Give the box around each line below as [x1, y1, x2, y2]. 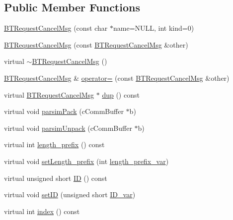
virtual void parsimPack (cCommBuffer [4, 106, 124, 116]
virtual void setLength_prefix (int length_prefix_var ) [4, 156, 169, 166]
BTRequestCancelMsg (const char [4, 23, 108, 33]
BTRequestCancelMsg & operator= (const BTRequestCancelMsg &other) [4, 72, 230, 83]
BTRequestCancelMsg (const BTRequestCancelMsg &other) [4, 39, 188, 50]
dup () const [102, 89, 140, 100]
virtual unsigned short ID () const [4, 172, 107, 183]
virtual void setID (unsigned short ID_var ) [4, 189, 136, 200]
